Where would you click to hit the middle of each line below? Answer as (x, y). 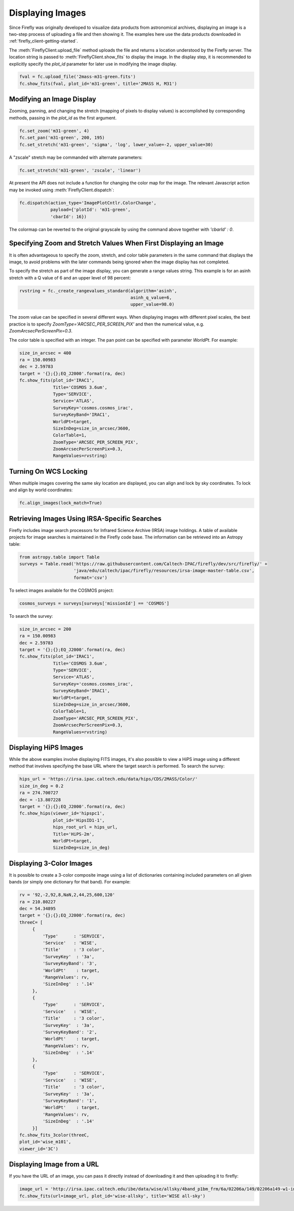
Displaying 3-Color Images (51, 863)
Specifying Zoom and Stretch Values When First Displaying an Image (116, 243)
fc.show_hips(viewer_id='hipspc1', (62, 813)
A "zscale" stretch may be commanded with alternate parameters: (76, 157)
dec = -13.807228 (40, 800)
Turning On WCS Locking (48, 471)
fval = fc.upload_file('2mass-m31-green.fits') (77, 77)
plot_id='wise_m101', (45, 1142)
